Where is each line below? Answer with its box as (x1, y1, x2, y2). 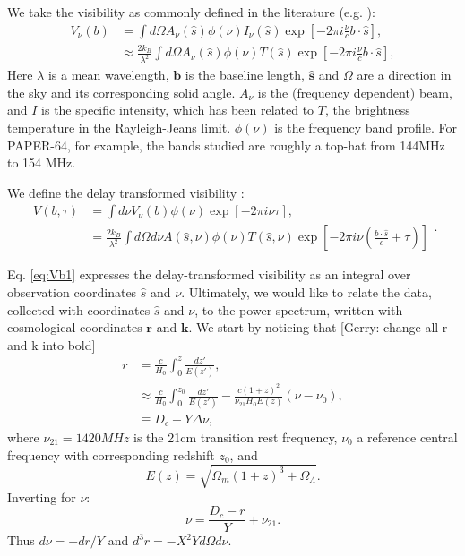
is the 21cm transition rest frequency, (133, 428, 338, 446)
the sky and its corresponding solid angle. (7, 82, 236, 101)
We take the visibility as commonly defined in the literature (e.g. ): (7, 3, 375, 21)
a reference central (357, 428, 458, 446)
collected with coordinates (7, 300, 151, 319)
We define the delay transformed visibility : (7, 183, 245, 201)
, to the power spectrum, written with (194, 300, 403, 319)
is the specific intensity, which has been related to (41, 100, 314, 119)
